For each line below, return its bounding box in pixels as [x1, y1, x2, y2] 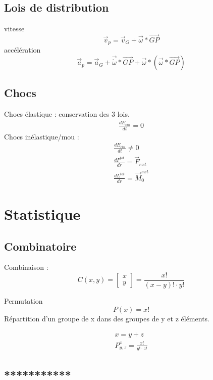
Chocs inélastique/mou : [4, 131, 79, 141]
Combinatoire [4, 238, 77, 254]
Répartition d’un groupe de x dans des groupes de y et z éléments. [4, 313, 209, 323]
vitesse [4, 23, 25, 34]
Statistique [4, 203, 81, 224]
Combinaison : [4, 262, 48, 272]
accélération [4, 44, 41, 55]
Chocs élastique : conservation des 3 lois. [4, 109, 130, 119]
